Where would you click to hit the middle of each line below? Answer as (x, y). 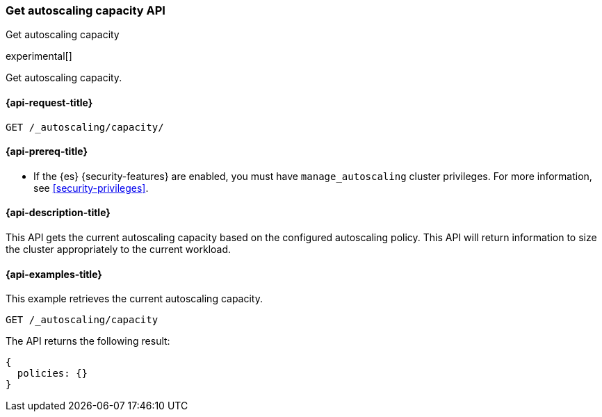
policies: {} (52, 374)
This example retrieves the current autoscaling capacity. (135, 299)
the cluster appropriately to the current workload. (119, 250)
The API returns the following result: (88, 341)
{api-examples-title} (54, 274)
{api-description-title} (58, 213)
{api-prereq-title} (47, 152)
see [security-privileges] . (91, 188)
